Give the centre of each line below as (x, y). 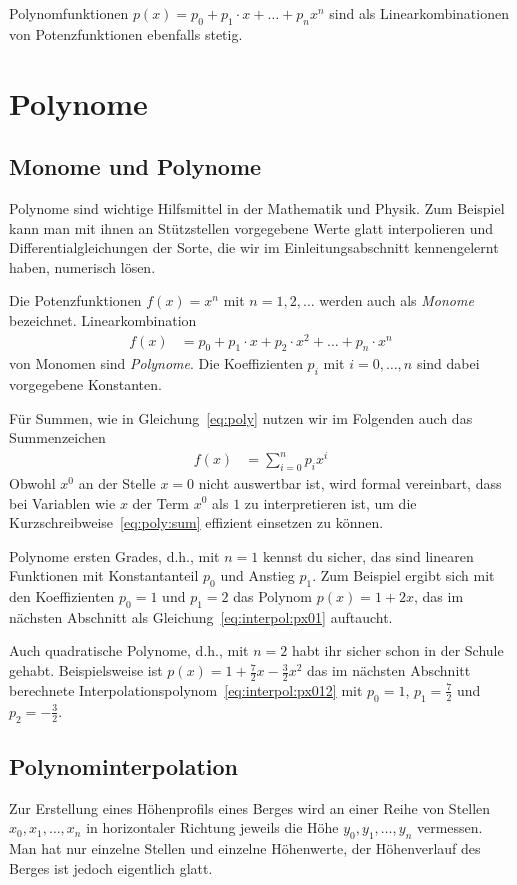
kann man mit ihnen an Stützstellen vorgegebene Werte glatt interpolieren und (251, 227)
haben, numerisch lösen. (82, 266)
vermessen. (449, 827)
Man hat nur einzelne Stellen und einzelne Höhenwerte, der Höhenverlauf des (245, 848)
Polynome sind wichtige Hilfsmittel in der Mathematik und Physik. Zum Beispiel (257, 207)
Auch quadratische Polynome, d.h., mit (129, 650)
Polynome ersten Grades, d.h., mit (114, 555)
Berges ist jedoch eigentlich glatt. (111, 867)
